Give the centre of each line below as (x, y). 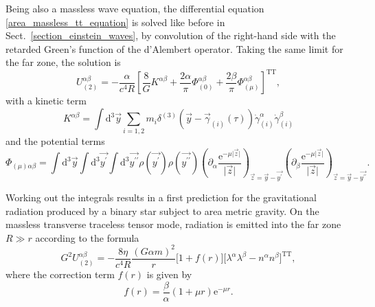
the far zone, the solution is (63, 62)
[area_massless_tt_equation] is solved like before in (115, 22)
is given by (169, 274)
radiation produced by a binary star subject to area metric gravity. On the (162, 211)
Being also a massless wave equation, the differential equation (135, 8)
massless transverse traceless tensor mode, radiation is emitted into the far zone (173, 224)
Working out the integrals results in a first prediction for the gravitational (161, 197)
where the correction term (60, 274)
